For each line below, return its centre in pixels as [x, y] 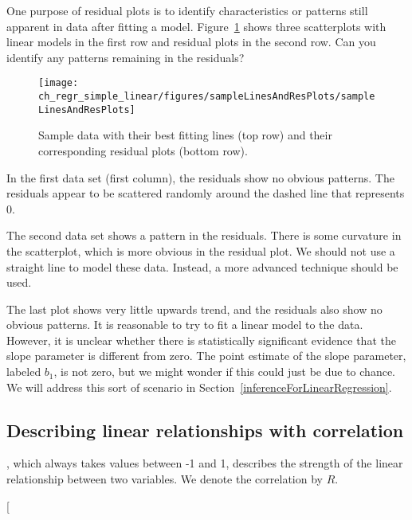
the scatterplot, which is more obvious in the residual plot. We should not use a [201, 250]
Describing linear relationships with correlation [205, 430]
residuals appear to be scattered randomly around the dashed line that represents [206, 193]
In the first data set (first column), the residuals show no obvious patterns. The [200, 177]
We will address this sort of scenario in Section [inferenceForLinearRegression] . [199, 387]
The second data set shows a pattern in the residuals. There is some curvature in [204, 235]
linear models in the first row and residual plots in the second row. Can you [191, 42]
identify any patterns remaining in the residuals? [126, 57]
